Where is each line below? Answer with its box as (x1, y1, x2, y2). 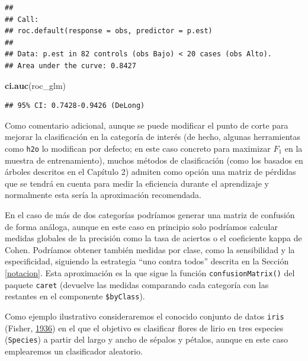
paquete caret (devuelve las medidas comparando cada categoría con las (5, 278, 269, 290)
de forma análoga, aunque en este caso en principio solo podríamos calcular (5, 220, 278, 232)
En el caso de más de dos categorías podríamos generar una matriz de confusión (5, 208, 295, 221)
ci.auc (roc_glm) (5, 79, 66, 91)
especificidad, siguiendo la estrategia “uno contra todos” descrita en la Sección (5, 255, 289, 267)
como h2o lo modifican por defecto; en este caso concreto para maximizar (5, 142, 271, 154)
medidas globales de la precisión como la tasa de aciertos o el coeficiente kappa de (5, 232, 302, 244)
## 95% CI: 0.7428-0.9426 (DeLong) (5, 101, 145, 110)
